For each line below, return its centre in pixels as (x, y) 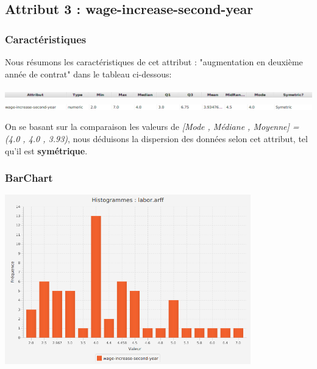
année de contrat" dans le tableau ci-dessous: (88, 73)
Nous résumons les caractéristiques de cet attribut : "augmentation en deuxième (154, 62)
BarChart (29, 178)
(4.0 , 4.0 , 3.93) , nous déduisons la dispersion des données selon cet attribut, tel (156, 138)
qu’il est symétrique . (46, 150)
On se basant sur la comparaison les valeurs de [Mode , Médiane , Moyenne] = (152, 127)
